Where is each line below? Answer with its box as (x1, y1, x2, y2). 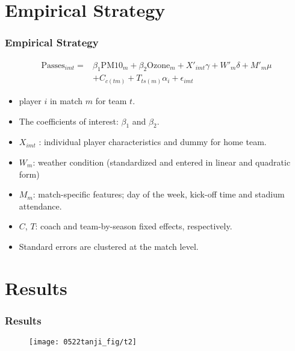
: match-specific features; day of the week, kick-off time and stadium (33, 188, 285, 200)
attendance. (19, 199, 62, 212)
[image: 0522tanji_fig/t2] (29, 338, 137, 347)
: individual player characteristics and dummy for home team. (39, 135, 267, 148)
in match (49, 94, 83, 107)
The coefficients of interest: (19, 114, 119, 127)
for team (95, 94, 127, 107)
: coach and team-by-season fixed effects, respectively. (35, 220, 232, 232)
